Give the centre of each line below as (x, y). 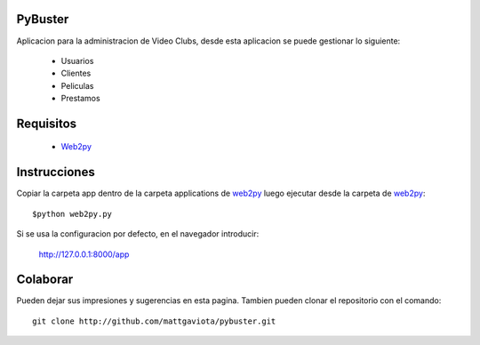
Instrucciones (56, 172)
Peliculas (77, 85)
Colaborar (45, 280)
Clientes (76, 73)
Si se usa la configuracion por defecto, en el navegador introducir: (138, 234)
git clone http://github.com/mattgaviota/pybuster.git (154, 321)
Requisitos (47, 123)
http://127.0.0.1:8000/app (84, 254)
